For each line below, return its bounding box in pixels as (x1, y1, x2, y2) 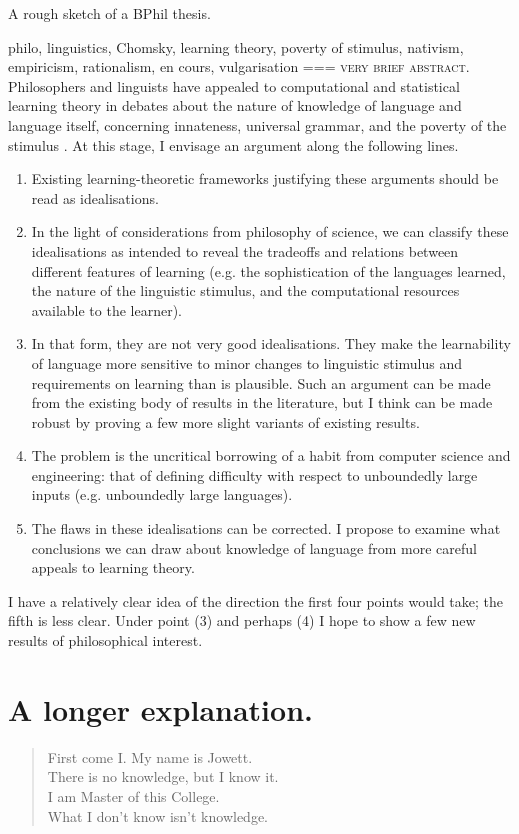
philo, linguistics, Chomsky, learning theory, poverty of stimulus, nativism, (8, 36, 464, 57)
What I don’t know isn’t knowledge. (47, 805, 269, 826)
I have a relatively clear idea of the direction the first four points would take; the (8, 590, 504, 611)
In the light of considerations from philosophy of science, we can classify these (31, 221, 509, 242)
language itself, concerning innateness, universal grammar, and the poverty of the (8, 114, 507, 135)
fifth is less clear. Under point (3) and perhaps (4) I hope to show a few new (8, 610, 476, 631)
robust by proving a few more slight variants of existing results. (31, 411, 420, 432)
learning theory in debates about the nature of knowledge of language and (8, 95, 462, 116)
